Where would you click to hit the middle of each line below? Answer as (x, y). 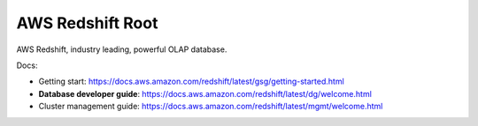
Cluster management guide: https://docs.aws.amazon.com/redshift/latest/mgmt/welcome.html (211, 107)
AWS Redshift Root (87, 23)
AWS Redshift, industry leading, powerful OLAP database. (122, 49)
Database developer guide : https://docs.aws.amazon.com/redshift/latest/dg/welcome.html (205, 93)
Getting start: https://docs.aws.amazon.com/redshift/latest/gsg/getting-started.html (191, 82)
